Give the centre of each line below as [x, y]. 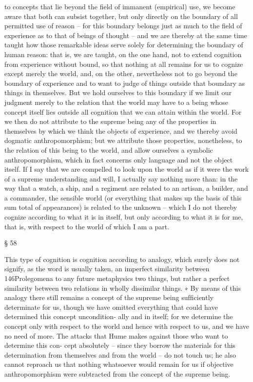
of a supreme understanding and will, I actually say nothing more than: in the [121, 178]
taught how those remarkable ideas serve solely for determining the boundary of [124, 45]
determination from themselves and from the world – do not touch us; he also [120, 354]
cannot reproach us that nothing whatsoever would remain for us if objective [119, 364]
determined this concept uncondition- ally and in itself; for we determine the [119, 316]
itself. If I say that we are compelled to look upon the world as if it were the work [127, 169]
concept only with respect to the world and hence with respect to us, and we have [127, 326]
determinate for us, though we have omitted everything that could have [111, 307]
